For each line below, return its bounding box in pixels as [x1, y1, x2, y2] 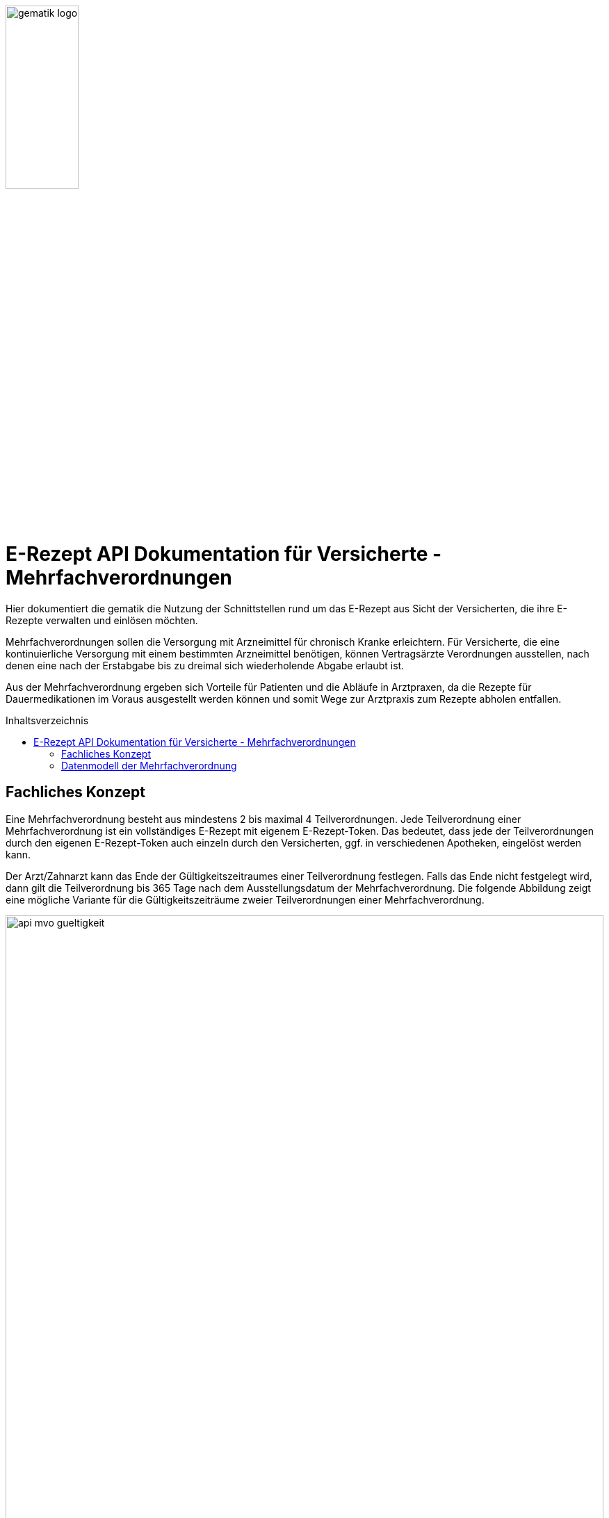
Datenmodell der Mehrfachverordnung [61, 759, 237, 772]
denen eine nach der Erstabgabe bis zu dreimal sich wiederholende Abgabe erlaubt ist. [6, 659, 405, 671]
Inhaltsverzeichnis [6, 714, 89, 726]
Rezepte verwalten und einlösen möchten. [6, 614, 198, 626]
